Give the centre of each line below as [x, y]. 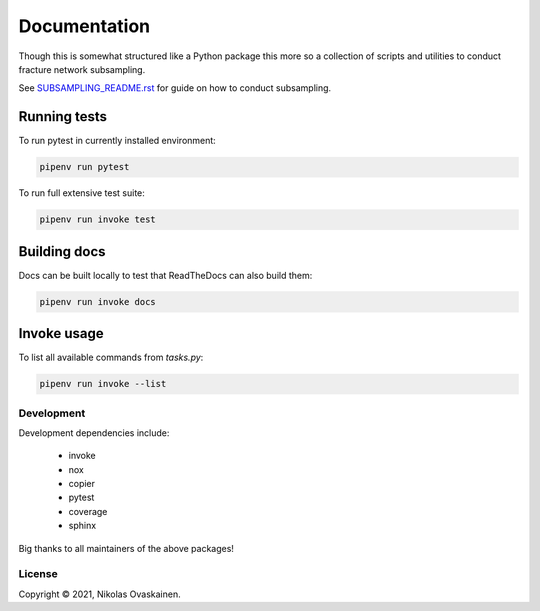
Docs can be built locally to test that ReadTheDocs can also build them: [165, 275]
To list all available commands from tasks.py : [111, 357]
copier [81, 484]
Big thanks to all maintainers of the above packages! [126, 548]
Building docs [62, 251]
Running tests [63, 116]
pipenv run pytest [84, 167]
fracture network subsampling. [82, 69]
